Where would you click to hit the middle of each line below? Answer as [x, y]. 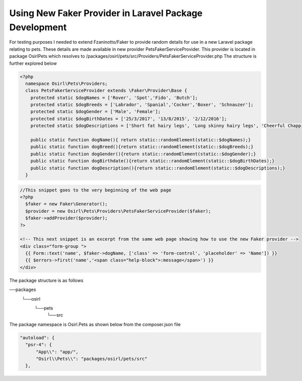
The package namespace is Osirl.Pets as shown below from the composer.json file [95, 324]
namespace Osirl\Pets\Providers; [66, 83]
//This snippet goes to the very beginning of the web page [96, 190]
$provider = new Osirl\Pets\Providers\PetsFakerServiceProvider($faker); [118, 211]
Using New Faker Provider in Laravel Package [106, 13]
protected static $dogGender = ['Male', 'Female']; [96, 112]
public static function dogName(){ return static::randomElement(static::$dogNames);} [141, 140]
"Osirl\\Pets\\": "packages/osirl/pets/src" [92, 359]
